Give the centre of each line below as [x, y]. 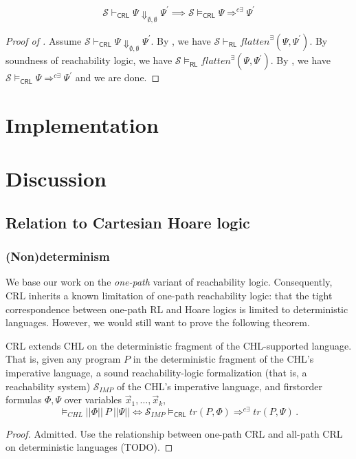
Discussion [56, 179]
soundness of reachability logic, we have [89, 60]
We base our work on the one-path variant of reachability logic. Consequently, [169, 282]
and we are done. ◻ [118, 77]
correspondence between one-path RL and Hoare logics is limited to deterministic [177, 309]
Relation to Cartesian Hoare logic [128, 222]
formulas [24, 399]
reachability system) [48, 386]
